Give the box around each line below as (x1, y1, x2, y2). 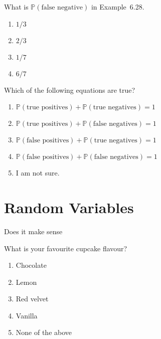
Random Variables (4, 197, 134, 217)
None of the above (16, 327, 72, 337)
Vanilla (16, 310, 38, 320)
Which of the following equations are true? (4, 84, 135, 95)
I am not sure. (16, 167, 60, 178)
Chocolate (16, 260, 47, 270)
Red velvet (16, 293, 49, 304)
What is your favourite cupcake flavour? (4, 243, 127, 253)
